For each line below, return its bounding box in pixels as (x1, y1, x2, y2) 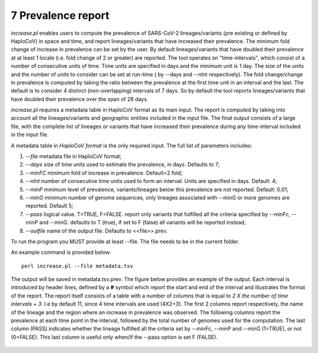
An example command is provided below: (11, 249, 111, 256)
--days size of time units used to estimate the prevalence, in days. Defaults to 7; (25, 161, 220, 168)
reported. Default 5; (25, 202, 74, 210)
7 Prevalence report (11, 9, 110, 22)
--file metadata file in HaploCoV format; (25, 153, 122, 160)
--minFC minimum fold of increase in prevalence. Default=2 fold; (25, 169, 183, 177)
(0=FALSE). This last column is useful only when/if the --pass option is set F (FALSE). (11, 334, 218, 341)
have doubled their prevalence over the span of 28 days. (11, 95, 148, 103)
